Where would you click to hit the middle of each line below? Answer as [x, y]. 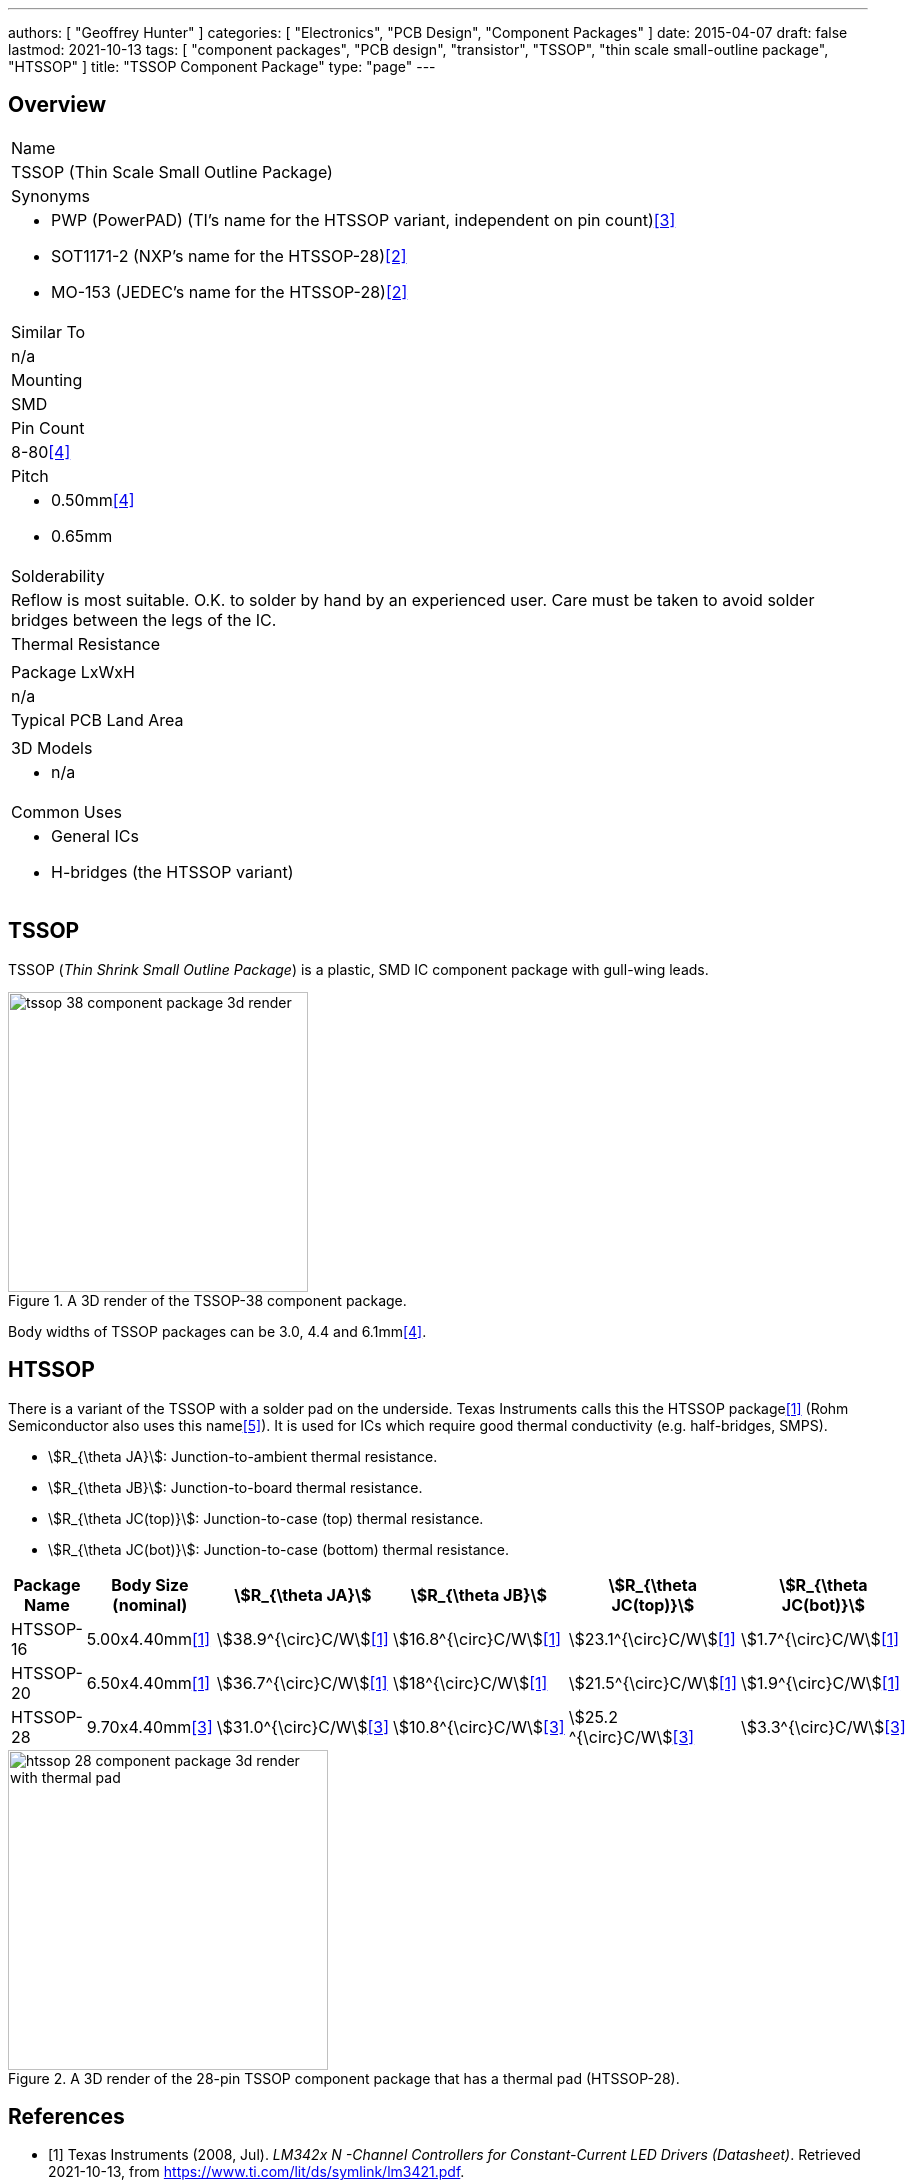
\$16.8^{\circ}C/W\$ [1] [477, 1638]
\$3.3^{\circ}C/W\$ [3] [823, 1726]
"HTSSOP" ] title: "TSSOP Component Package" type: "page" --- [222, 66]
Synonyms [50, 195]
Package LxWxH [73, 671]
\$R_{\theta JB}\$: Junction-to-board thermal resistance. [235, 1487]
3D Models [52, 747]
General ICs [95, 835]
